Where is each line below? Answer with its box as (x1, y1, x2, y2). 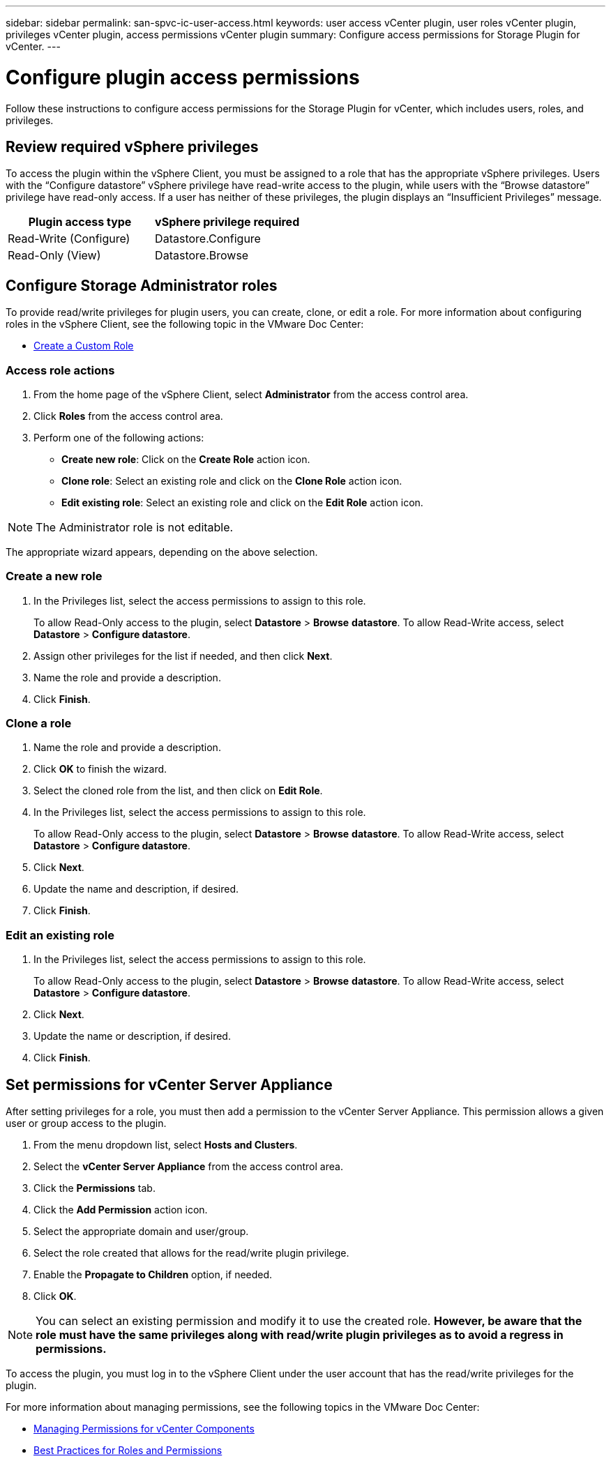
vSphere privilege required (155, 215, 300, 229)
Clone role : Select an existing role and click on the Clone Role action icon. (61, 474, 402, 487)
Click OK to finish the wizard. (33, 763, 167, 775)
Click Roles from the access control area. (33, 409, 223, 422)
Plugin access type (28, 215, 132, 229)
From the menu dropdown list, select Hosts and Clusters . (33, 1139, 298, 1151)
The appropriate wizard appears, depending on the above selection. (6, 545, 318, 558)
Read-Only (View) (8, 248, 101, 263)
